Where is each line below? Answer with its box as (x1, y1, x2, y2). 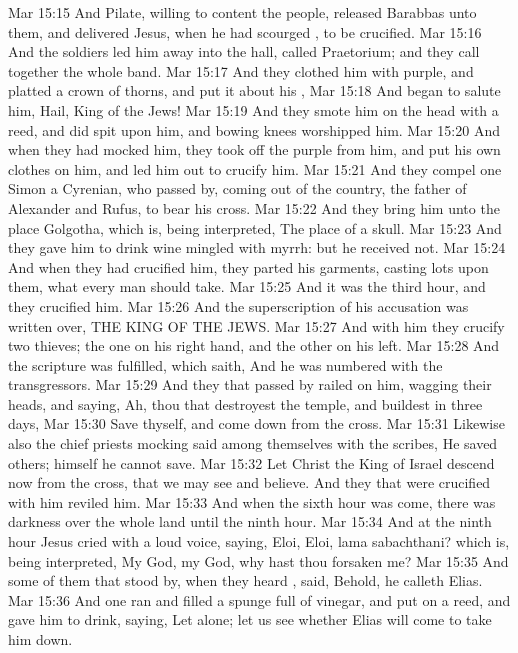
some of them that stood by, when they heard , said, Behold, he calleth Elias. (8, 570, 483, 591)
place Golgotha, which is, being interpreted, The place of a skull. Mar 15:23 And (8, 217, 502, 238)
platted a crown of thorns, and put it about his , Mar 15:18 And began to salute (8, 80, 501, 101)
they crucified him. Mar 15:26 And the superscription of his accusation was (8, 295, 469, 316)
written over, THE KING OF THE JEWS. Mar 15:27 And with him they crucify (8, 315, 505, 336)
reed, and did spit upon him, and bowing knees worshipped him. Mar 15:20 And (8, 119, 500, 140)
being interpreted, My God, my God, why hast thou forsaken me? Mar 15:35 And (8, 550, 509, 571)
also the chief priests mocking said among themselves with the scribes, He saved (8, 433, 498, 454)
